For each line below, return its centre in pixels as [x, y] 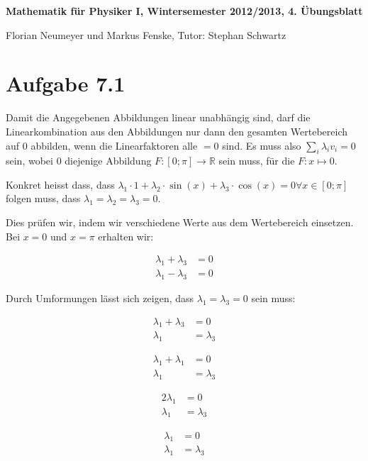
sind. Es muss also [262, 145]
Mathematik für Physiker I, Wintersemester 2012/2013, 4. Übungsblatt [184, 11]
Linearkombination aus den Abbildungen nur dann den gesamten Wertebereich [177, 131]
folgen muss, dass [43, 198]
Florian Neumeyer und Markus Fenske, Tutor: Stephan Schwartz [146, 34]
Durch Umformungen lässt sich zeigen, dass [100, 298]
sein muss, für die [257, 161]
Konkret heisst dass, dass [60, 184]
